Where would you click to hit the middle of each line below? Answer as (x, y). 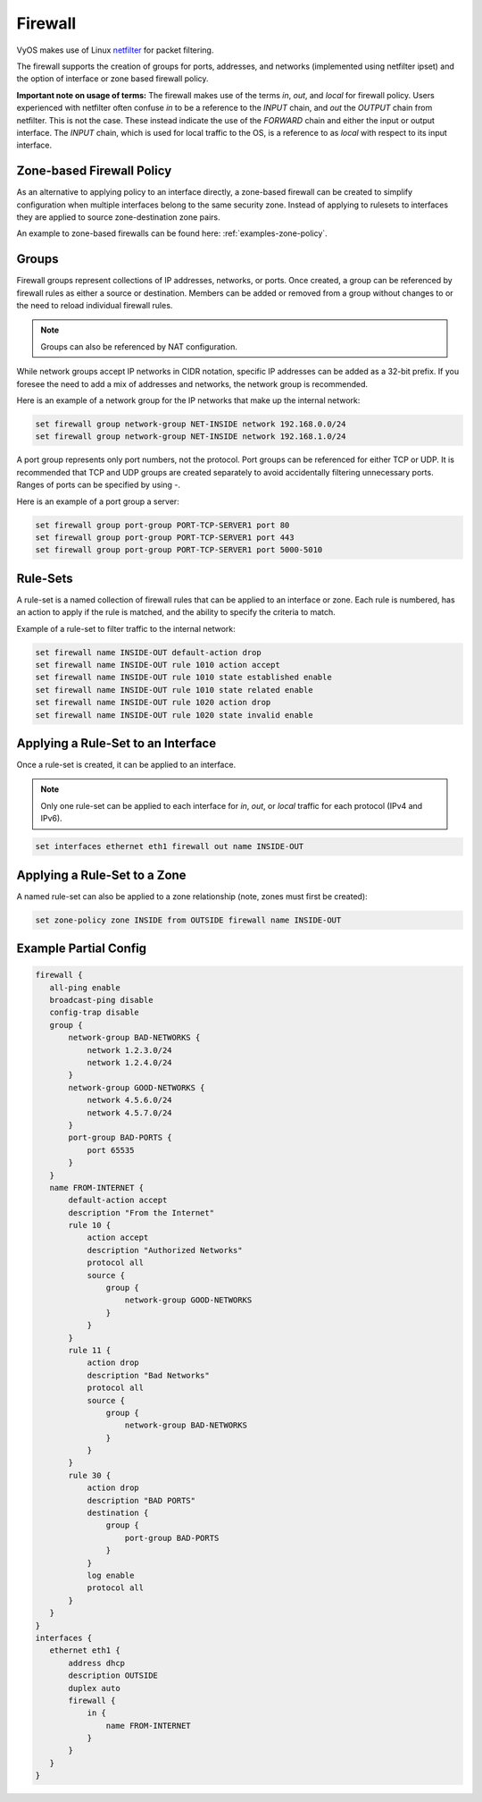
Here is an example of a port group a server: (98, 501)
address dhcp (96, 1663)
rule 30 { (90, 1475)
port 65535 (111, 1150)
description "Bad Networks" (148, 1375)
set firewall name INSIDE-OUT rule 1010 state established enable (183, 678)
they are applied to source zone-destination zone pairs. (118, 217)
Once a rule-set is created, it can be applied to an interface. (126, 765)
